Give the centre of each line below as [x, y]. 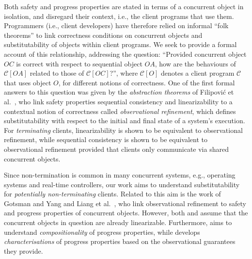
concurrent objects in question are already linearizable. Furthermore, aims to [118, 222]
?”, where [124, 73]
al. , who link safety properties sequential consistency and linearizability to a [118, 101]
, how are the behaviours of [195, 63]
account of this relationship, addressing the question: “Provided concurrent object [125, 54]
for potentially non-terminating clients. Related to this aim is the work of [112, 194]
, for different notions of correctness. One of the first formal [147, 82]
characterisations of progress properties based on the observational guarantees [120, 241]
